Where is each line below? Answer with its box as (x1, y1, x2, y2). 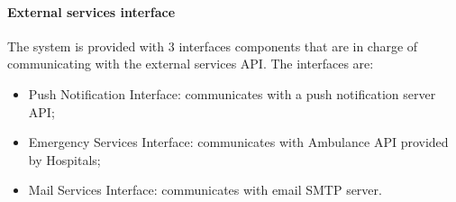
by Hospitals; (28, 150, 101, 169)
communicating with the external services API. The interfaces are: (7, 54, 374, 73)
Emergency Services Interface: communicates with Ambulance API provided (28, 133, 449, 151)
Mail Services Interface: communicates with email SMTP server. (28, 180, 382, 199)
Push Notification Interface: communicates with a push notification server (28, 84, 436, 103)
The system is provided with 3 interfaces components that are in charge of (7, 36, 418, 55)
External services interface (7, 2, 176, 21)
